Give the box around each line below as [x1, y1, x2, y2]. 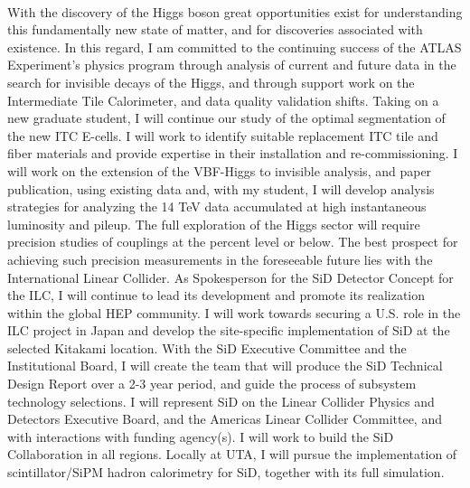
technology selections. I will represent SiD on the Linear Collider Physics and [7, 391, 435, 410]
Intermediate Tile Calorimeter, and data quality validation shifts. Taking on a [7, 90, 439, 109]
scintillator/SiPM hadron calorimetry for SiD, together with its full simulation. [7, 463, 445, 482]
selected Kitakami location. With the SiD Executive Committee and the [7, 338, 407, 357]
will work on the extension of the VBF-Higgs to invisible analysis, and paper [7, 161, 432, 180]
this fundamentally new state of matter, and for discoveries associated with [7, 20, 423, 39]
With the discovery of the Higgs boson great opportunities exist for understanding [7, 2, 463, 21]
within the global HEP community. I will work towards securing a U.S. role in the [7, 303, 461, 322]
